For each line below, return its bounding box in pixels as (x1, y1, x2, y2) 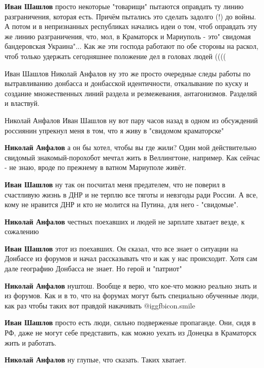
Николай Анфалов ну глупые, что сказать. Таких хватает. (5, 354, 186, 365)
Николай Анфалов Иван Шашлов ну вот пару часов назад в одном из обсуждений (5, 115, 258, 125)
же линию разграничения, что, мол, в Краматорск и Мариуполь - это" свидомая (5, 31, 251, 41)
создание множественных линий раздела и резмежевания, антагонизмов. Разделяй (5, 88, 257, 98)
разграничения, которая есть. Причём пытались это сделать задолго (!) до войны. (5, 11, 256, 21)
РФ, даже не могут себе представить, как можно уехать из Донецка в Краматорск (5, 327, 257, 338)
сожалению (5, 226, 39, 237)
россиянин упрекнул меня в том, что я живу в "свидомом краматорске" (5, 125, 224, 135)
